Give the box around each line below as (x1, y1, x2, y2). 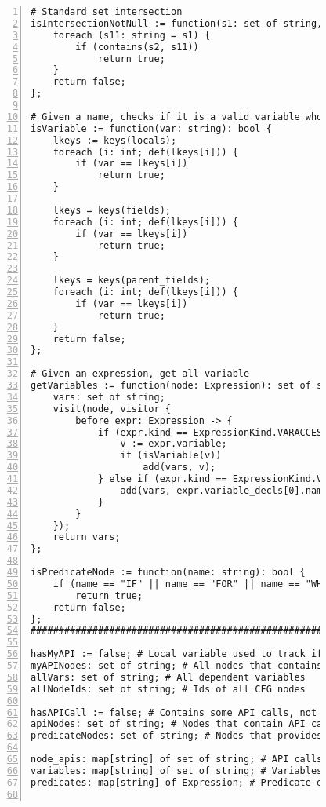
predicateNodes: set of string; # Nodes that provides (31, 730, 323, 742)
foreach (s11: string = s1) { (53, 29, 211, 41)
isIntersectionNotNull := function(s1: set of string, (31, 17, 323, 29)
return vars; (53, 531, 121, 543)
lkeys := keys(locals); (53, 134, 177, 146)
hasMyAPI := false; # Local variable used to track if (31, 648, 323, 660)
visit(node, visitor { (53, 403, 171, 414)
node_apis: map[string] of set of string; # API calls (31, 754, 323, 765)
